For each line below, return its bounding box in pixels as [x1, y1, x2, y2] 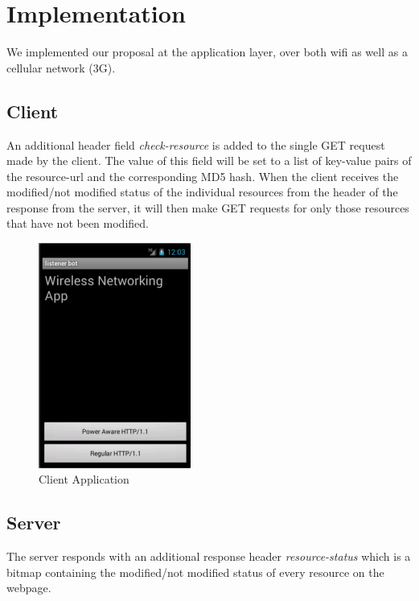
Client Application [39, 471, 129, 488]
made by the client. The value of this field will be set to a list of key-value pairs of [6, 152, 412, 169]
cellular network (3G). [6, 59, 116, 76]
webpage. [6, 579, 51, 596]
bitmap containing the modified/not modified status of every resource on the [6, 563, 384, 580]
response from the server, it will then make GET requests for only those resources [6, 199, 409, 216]
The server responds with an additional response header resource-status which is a [6, 547, 411, 564]
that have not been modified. [6, 215, 149, 232]
